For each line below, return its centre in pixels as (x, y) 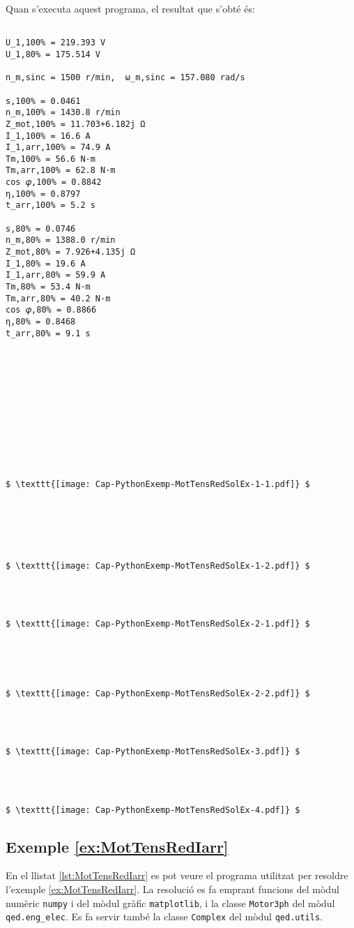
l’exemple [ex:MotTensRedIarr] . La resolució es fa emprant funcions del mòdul (172, 889)
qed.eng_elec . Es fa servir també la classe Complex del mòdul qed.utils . (164, 916)
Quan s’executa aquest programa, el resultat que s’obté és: (130, 8)
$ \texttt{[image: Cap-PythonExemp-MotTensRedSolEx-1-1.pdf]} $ (158, 485)
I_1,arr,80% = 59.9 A (56, 275)
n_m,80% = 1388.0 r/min (61, 240)
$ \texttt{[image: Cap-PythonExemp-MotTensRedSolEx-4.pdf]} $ (153, 810)
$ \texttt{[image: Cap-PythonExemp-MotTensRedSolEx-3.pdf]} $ (153, 752)
